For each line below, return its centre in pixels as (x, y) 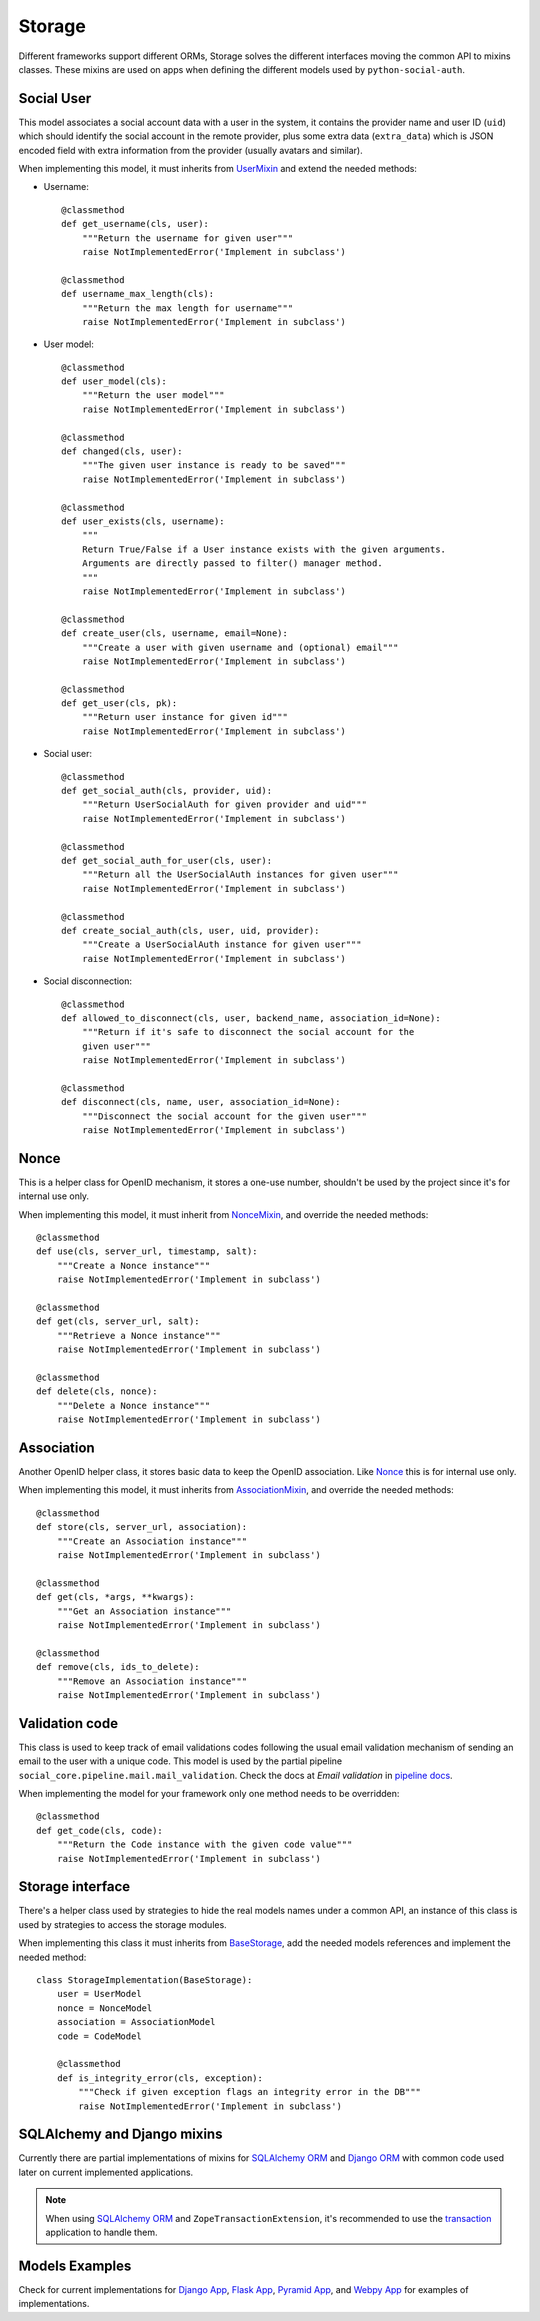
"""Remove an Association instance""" (152, 1681)
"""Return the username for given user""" (187, 238)
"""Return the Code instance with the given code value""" (204, 1844)
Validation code (68, 1723)
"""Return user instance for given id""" (185, 717)
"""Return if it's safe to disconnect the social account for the (248, 1032)
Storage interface (74, 1886)
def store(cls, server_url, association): (142, 1527)
